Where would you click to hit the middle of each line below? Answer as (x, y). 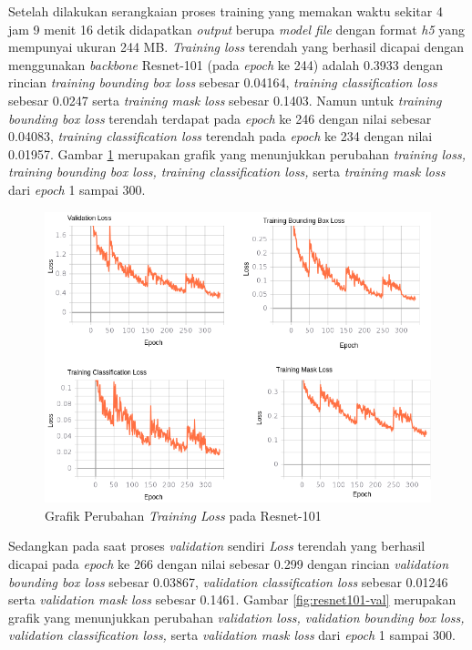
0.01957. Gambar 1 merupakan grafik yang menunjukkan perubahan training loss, (237, 153)
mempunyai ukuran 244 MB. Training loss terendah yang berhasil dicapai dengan (236, 47)
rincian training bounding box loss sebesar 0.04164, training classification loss (223, 82)
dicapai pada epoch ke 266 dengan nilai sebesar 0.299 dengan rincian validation (229, 563)
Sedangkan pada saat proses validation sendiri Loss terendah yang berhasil (217, 546)
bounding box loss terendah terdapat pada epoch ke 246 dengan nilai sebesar (220, 118)
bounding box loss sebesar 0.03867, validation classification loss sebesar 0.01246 (228, 581)
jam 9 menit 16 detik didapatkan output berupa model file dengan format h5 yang (237, 29)
